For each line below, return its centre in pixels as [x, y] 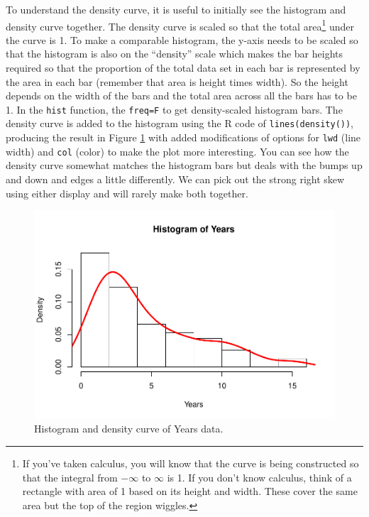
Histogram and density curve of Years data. [129, 429]
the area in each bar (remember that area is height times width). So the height [177, 81]
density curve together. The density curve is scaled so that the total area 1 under [180, 25]
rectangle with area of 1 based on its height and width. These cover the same [190, 491]
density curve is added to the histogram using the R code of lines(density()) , [180, 123]
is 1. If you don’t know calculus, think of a [259, 477]
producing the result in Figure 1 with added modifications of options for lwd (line [183, 137]
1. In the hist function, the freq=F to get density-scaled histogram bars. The [174, 109]
